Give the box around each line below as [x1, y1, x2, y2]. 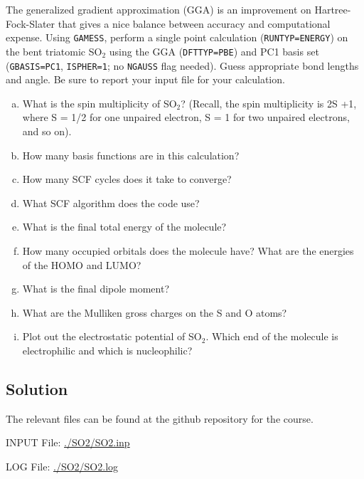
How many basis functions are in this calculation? [22, 147, 240, 162]
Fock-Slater [6, 16, 55, 31]
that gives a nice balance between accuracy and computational [58, 16, 331, 31]
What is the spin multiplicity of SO [22, 95, 177, 110]
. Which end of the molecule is [205, 329, 338, 344]
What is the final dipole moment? [22, 281, 169, 296]
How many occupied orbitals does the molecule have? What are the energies [22, 243, 354, 258]
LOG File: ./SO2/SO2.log [6, 458, 119, 473]
